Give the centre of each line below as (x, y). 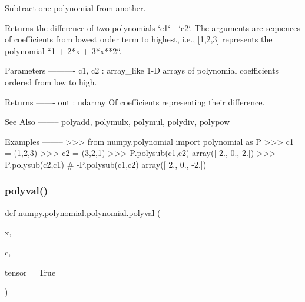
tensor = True (30, 272)
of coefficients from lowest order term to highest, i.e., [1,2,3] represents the (139, 39)
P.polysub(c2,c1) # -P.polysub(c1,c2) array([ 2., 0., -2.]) (106, 164)
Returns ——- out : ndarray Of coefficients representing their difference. (135, 102)
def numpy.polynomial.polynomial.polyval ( (83, 212)
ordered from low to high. (51, 82)
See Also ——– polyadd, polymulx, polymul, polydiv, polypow (117, 122)
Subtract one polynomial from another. (75, 8)
